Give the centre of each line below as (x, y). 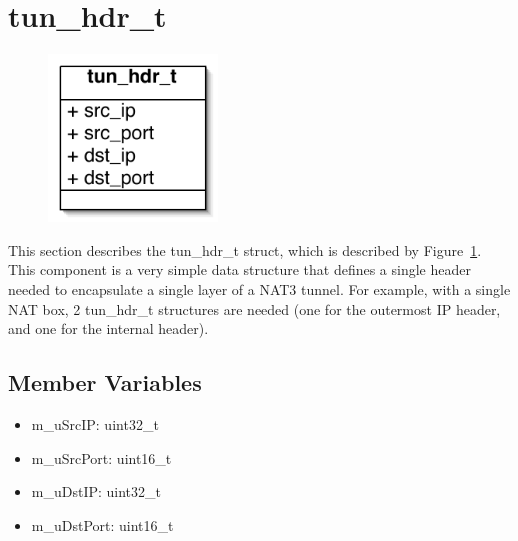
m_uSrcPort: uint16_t (101, 457)
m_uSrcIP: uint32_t (95, 423)
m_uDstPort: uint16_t (102, 524)
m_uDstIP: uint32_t (96, 491)
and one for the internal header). (108, 328)
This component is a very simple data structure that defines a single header (239, 269)
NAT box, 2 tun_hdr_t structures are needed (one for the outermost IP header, (254, 308)
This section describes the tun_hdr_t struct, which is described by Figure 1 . (245, 249)
